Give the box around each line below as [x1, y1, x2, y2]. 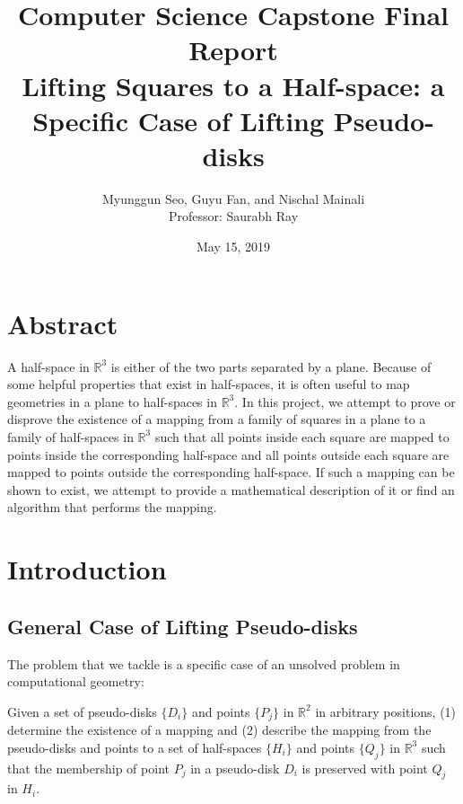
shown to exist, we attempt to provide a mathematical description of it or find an [7, 480, 455, 499]
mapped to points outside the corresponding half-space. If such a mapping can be [7, 463, 455, 482]
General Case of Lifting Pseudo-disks [7, 612, 358, 640]
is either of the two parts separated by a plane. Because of [110, 357, 432, 375]
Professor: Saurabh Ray [168, 207, 299, 225]
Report [188, 31, 278, 68]
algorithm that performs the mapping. [7, 498, 217, 517]
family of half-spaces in [7, 427, 134, 446]
